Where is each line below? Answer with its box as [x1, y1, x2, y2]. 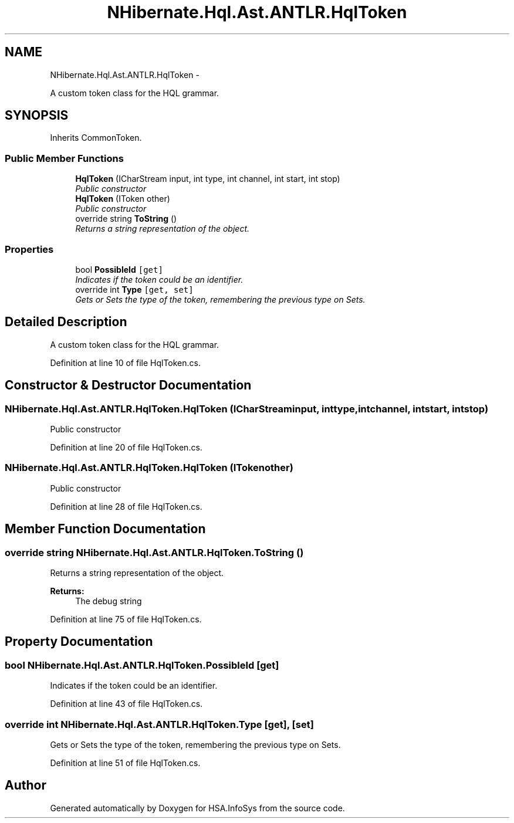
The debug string [75, 595, 142, 606]
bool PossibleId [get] [75, 264, 163, 275]
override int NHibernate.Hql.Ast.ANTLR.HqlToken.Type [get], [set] [5, 718, 314, 730]
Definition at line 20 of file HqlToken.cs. [50, 442, 202, 452]
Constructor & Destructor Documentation [5, 378, 252, 393]
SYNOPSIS [5, 108, 69, 123]
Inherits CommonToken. [50, 133, 142, 143]
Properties [5, 243, 54, 255]
